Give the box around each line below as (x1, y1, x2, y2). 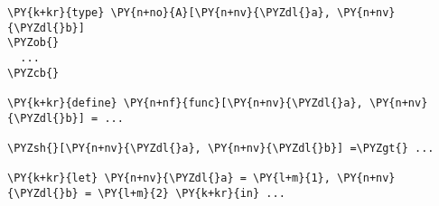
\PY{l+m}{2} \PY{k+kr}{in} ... (98, 186, 285, 200)
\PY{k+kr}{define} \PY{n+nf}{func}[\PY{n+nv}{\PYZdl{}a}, (7, 96, 363, 109)
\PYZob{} (7, 36, 60, 50)
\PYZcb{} (7, 66, 60, 80)
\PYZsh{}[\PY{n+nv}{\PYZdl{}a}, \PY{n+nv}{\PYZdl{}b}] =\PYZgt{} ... (7, 141, 434, 154)
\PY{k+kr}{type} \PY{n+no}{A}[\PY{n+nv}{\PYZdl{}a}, (7, 6, 331, 19)
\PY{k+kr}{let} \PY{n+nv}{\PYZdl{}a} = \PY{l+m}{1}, (7, 172, 331, 185)
